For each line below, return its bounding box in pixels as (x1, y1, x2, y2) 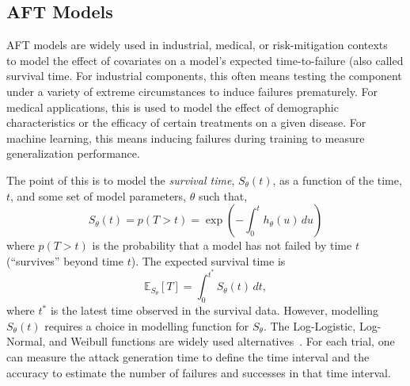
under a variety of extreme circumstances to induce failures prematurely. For (6, 82, 378, 99)
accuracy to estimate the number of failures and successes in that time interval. (6, 364, 391, 380)
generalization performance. (6, 145, 140, 162)
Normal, (6, 333, 46, 350)
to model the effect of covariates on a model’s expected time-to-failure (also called (6, 52, 404, 68)
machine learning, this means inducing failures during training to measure (6, 129, 365, 146)
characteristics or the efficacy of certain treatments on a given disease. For (6, 114, 366, 131)
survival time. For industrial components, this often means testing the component (6, 67, 402, 84)
